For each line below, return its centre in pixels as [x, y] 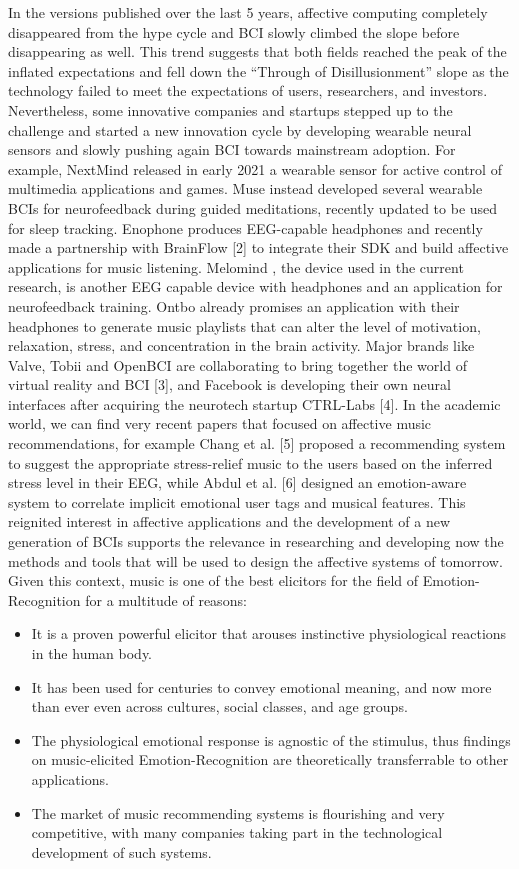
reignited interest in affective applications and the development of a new [229, 521]
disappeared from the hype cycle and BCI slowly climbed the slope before [234, 31]
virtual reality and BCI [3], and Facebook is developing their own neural [229, 384]
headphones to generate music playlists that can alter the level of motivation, [244, 325]
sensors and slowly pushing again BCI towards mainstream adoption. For [232, 149]
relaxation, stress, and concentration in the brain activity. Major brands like [241, 345]
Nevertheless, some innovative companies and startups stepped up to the [230, 109]
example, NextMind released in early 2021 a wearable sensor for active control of [255, 168]
